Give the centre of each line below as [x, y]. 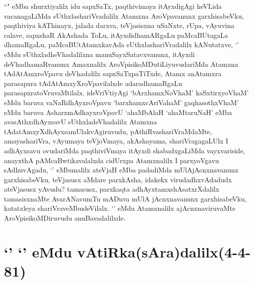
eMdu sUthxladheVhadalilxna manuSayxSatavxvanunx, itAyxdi [99, 54]
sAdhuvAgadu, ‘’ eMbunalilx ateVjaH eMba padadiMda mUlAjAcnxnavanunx [121, 170]
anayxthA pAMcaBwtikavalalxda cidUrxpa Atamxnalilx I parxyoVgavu [112, 160]
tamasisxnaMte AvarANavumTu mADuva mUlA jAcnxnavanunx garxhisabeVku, [126, 198]
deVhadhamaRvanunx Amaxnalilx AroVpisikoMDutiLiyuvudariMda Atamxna [121, 64]
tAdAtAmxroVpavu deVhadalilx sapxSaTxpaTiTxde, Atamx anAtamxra [113, 73]
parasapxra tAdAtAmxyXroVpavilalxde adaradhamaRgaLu [93, 83]
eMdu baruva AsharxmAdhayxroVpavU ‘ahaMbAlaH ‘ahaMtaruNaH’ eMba [118, 112]
